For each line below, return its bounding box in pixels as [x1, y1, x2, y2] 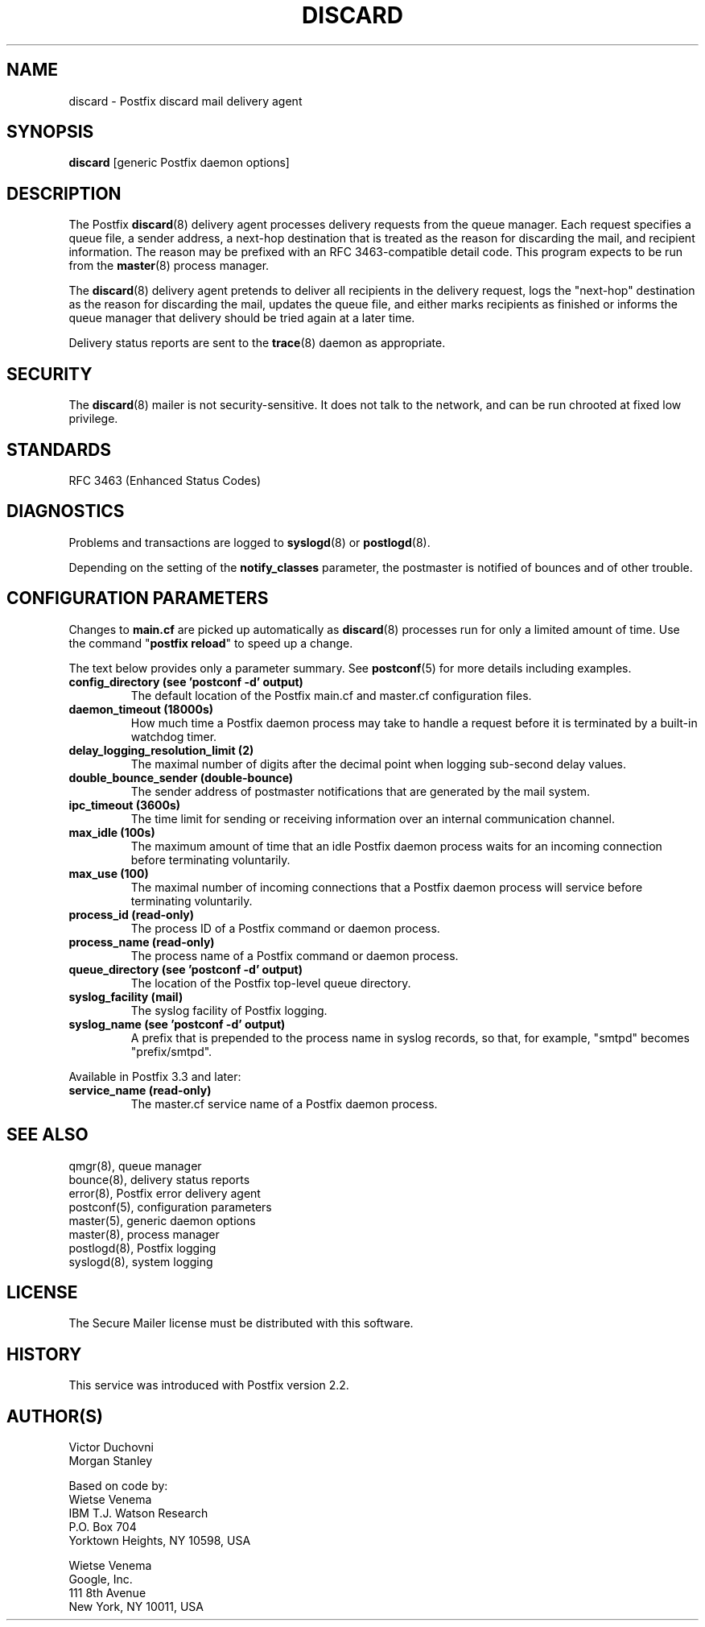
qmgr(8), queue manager [68, 1158, 202, 1173]
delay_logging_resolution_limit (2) [68, 743, 254, 757]
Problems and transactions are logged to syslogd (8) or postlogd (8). [68, 535, 431, 549]
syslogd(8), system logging [68, 1254, 213, 1269]
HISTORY [6, 1343, 82, 1364]
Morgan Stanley [68, 1454, 153, 1468]
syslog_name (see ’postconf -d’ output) [68, 1016, 286, 1031]
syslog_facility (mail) [68, 989, 183, 1004]
